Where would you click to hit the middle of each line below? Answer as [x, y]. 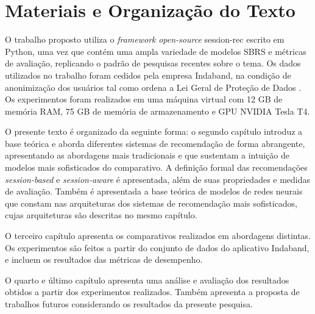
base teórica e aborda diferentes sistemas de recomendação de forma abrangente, [155, 143]
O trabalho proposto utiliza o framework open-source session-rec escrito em [145, 39]
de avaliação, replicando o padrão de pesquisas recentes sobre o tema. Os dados [153, 63]
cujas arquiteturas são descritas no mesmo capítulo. [101, 215]
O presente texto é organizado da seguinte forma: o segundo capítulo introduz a [154, 131]
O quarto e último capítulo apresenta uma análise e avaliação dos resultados [147, 280]
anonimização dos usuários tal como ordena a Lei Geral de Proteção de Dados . [153, 87]
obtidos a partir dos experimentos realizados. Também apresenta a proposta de [152, 292]
